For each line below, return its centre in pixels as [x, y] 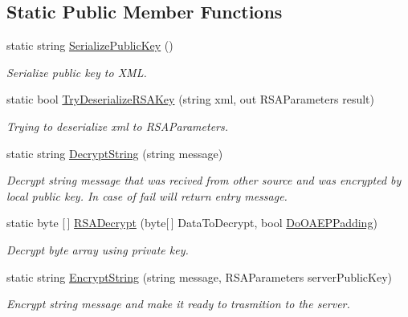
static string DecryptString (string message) [115, 153]
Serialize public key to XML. [77, 72]
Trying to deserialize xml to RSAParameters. [118, 126]
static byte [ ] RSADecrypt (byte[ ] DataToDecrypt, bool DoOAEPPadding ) [192, 223]
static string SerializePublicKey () [90, 45]
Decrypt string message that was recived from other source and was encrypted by [204, 180]
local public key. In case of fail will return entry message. [147, 195]
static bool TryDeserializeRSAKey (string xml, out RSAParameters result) [190, 99]
